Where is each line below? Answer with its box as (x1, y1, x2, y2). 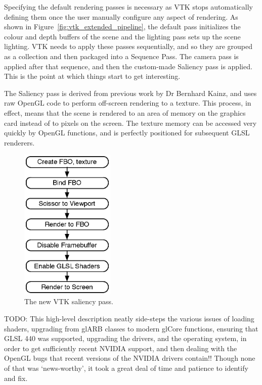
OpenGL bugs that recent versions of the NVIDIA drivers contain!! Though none (4, 353, 255, 363)
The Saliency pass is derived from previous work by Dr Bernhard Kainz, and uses (4, 87, 257, 98)
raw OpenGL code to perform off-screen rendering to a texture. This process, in (4, 98, 251, 108)
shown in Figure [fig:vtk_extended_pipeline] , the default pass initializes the (4, 21, 241, 32)
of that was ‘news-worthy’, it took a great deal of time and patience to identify (4, 362, 248, 373)
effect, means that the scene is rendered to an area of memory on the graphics (4, 107, 246, 118)
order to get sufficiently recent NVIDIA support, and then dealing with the (4, 343, 237, 353)
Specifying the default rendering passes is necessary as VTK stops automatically (4, 2, 253, 12)
